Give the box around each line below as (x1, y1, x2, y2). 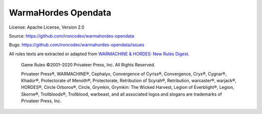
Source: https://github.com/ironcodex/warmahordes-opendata (9, 33, 134, 39)
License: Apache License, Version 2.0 (9, 24, 84, 30)
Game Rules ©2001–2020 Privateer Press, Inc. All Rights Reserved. (21, 62, 155, 68)
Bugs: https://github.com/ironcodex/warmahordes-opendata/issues (9, 42, 145, 48)
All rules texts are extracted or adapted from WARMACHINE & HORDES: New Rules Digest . (9, 51, 190, 57)
